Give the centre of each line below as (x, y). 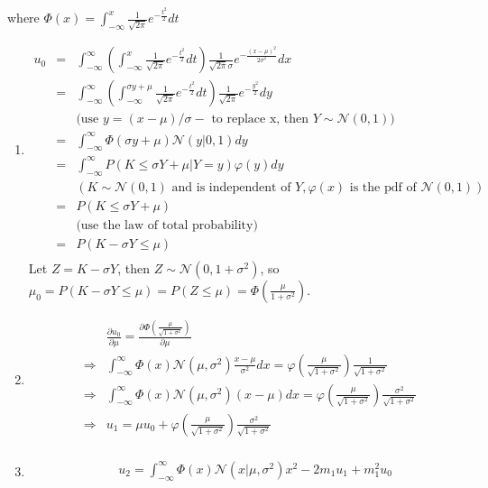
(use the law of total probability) (167, 225)
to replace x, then (260, 120)
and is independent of (231, 187)
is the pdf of (383, 187)
